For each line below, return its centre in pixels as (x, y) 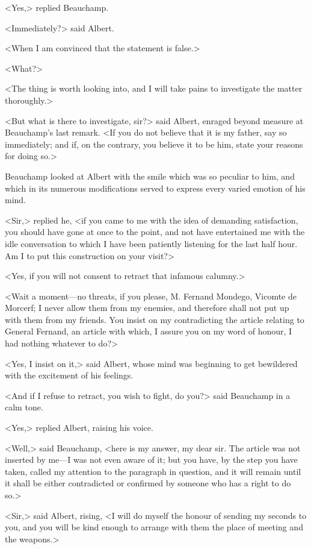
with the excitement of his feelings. (69, 375)
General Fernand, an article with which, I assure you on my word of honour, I (149, 331)
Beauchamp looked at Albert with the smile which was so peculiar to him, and (150, 176)
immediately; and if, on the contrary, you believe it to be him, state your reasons (154, 144)
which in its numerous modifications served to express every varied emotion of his (155, 188)
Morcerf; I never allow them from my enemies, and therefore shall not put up (147, 308)
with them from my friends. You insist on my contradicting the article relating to (155, 319)
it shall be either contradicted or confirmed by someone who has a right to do (148, 483)
